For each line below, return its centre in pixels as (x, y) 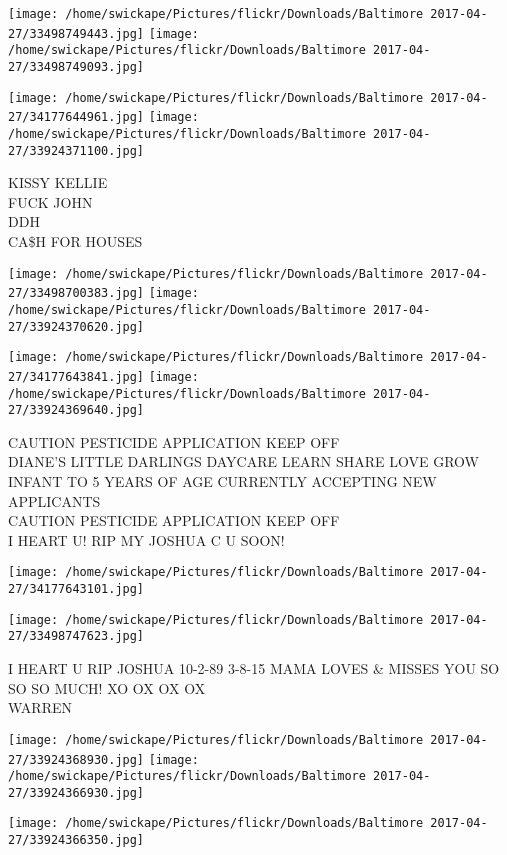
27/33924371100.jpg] (76, 150)
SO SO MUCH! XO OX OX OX (107, 687)
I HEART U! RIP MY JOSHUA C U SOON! (146, 539)
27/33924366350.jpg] (76, 840)
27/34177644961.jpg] (76, 117)
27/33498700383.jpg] (76, 293)
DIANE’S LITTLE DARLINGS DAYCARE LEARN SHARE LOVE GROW (243, 461)
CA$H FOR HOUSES (75, 241)
